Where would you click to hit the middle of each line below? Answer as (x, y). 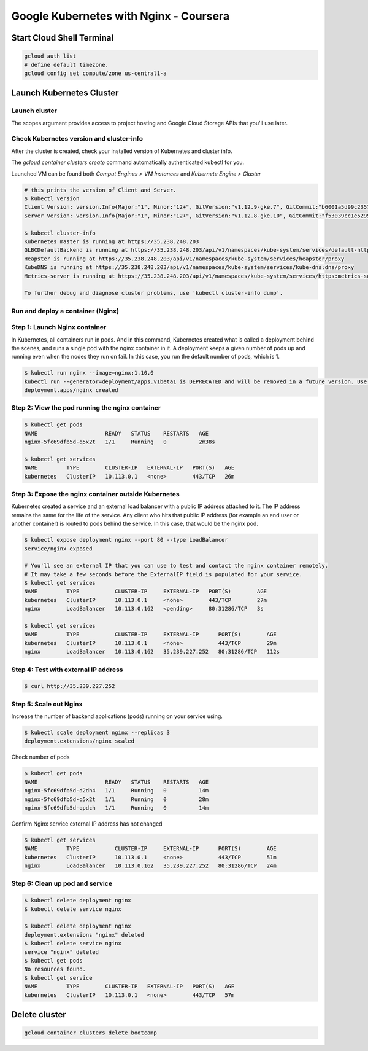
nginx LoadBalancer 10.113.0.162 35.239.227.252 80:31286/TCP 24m (151, 866)
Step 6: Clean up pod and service (62, 883)
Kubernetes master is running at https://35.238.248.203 (112, 241)
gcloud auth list (50, 56)
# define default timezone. (66, 65)
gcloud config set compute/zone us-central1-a (95, 73)
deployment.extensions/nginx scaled (79, 741)
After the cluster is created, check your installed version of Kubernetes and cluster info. (122, 151)
